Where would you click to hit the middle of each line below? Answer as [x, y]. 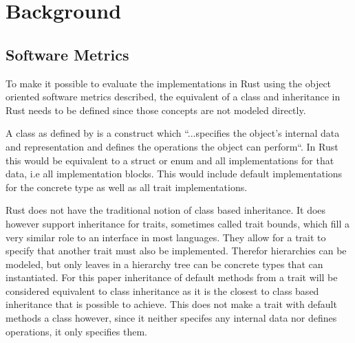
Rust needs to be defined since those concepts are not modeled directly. [156, 110]
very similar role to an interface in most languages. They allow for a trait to [166, 237]
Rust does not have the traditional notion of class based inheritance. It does [166, 210]
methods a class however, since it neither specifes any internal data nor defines [171, 318]
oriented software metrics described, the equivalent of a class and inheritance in [173, 97]
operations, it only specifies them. [76, 331]
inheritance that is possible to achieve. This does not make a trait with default [171, 304]
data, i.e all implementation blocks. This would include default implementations [174, 174]
